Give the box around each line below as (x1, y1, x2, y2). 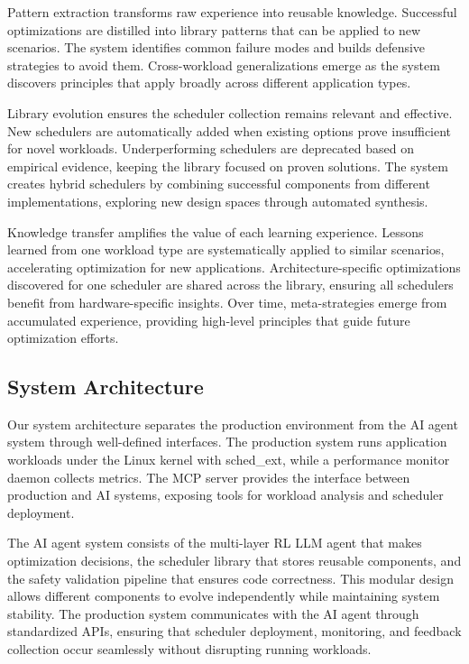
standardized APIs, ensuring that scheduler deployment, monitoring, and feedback (7, 622, 462, 641)
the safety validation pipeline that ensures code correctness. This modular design (7, 568, 454, 587)
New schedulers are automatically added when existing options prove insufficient (7, 121, 452, 140)
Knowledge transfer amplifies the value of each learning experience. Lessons (7, 222, 424, 241)
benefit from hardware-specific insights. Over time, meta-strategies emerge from (7, 292, 447, 311)
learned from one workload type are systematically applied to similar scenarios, (7, 240, 445, 259)
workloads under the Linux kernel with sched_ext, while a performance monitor (7, 450, 450, 469)
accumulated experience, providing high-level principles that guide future (7, 310, 410, 329)
